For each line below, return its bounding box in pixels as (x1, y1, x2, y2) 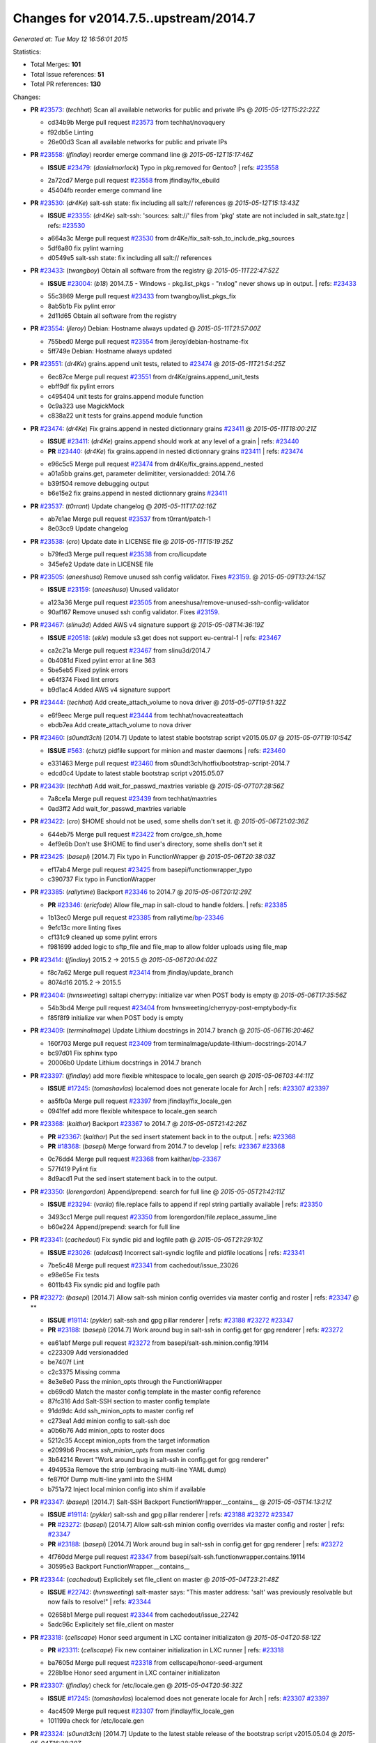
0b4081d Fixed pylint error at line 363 (47, 656, 156, 664)
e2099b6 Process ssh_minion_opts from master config (47, 1445, 205, 1454)
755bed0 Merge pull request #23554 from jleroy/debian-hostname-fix (47, 337, 249, 345)
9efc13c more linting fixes (47, 923, 122, 931)
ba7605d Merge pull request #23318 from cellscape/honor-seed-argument (47, 1659, 263, 1667)
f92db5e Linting (47, 128, 94, 136)
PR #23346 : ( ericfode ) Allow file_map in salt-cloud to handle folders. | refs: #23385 (47, 900, 288, 909)
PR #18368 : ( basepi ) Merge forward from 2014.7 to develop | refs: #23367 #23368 (47, 1142, 285, 1150)
